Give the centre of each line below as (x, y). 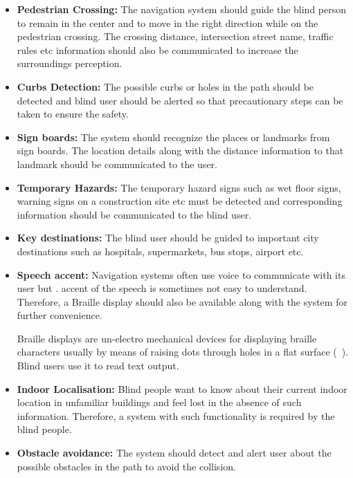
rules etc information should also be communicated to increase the (157, 49)
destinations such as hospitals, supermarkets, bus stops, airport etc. (160, 251)
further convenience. (60, 315)
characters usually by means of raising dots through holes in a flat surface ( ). (183, 352)
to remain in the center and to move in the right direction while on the (168, 22)
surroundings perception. (70, 63)
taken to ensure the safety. (73, 114)
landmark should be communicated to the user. (117, 164)
